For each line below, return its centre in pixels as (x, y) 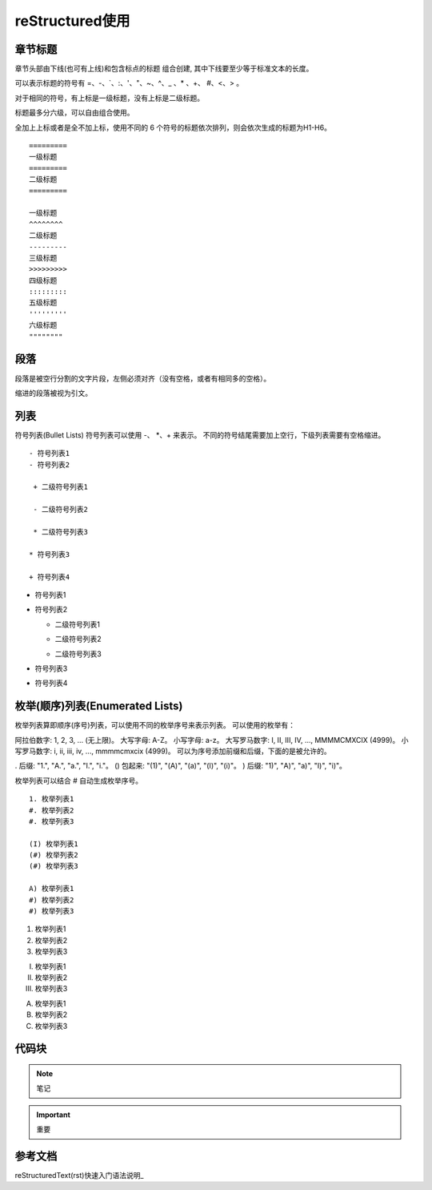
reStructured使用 (73, 21)
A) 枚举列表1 (52, 889)
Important (54, 1115)
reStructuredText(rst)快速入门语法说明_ (79, 1176)
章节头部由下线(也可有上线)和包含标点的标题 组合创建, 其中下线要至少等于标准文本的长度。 (164, 69)
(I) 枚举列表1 (54, 844)
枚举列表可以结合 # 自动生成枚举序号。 (79, 781)
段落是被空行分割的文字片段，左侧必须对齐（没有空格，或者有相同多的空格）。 (143, 378)
